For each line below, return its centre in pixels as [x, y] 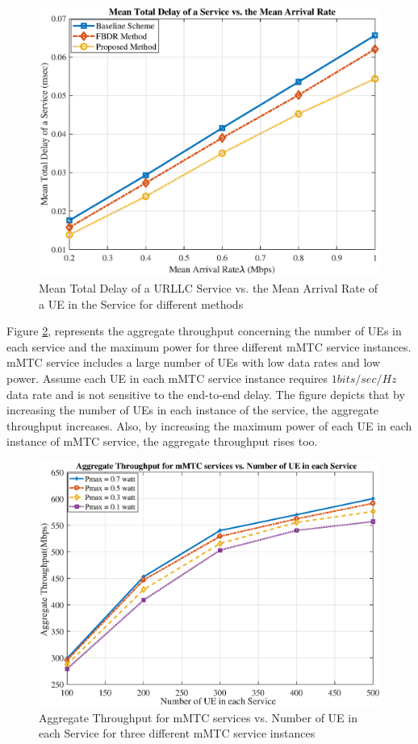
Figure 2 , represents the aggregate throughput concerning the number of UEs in [204, 331]
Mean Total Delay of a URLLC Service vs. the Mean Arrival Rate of [208, 287]
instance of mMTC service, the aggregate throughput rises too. [162, 441]
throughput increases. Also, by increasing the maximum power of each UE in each [209, 425]
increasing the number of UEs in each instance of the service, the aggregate [193, 410]
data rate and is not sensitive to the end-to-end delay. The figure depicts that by [206, 394]
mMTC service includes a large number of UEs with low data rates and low [194, 362]
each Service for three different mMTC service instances [177, 733]
